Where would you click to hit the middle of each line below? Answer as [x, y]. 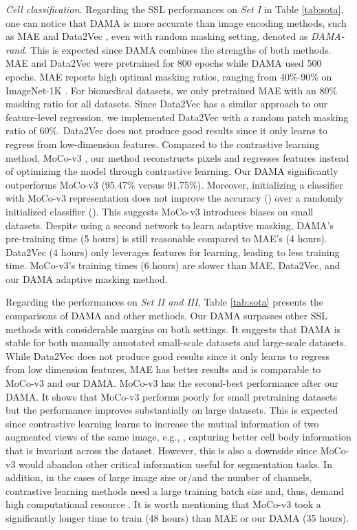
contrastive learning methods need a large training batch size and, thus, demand [175, 490]
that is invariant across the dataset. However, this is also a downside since [162, 450]
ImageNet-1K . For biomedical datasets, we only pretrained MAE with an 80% [172, 90]
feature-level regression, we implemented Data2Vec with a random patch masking [177, 117]
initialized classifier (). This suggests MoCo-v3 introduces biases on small [160, 211]
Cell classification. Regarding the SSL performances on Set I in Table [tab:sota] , [175, 9]
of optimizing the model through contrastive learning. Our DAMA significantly [172, 171]
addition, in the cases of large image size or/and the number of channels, [159, 477]
